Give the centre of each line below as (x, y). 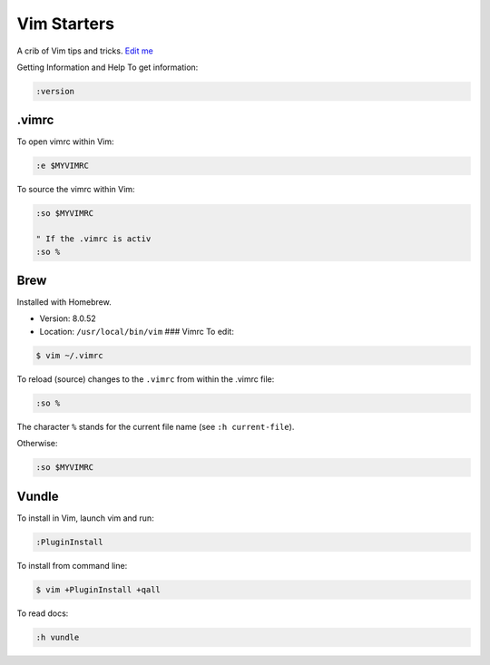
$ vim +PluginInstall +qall (98, 589)
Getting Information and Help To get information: (108, 67)
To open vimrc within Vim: (65, 142)
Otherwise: (37, 444)
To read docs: (43, 613)
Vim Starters (66, 24)
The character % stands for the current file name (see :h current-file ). (156, 426)
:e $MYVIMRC (63, 166)
